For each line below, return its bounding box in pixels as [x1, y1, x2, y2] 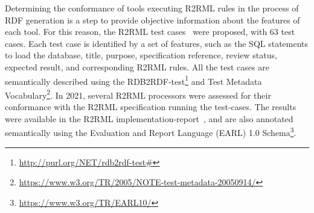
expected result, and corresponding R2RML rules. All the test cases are [5, 60, 269, 73]
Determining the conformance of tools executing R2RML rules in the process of [5, 2, 299, 14]
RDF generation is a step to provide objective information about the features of [5, 13, 300, 26]
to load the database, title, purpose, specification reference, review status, [5, 49, 277, 61]
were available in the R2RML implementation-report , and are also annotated [5, 112, 293, 125]
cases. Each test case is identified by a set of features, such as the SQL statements [5, 37, 309, 49]
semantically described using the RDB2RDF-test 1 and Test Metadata [5, 73, 262, 87]
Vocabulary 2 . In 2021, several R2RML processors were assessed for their [5, 87, 271, 101]
